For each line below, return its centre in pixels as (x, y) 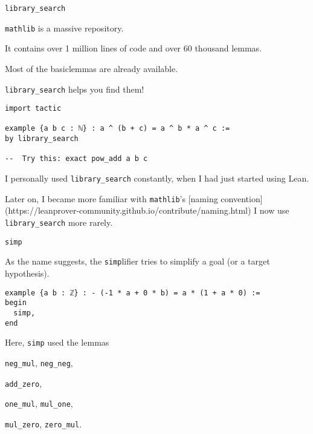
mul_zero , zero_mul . (44, 423)
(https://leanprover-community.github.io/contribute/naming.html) (128, 210)
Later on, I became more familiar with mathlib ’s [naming (111, 198)
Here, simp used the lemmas (57, 342)
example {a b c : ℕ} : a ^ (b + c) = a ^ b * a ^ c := (118, 129)
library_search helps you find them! (75, 89)
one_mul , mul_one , (39, 403)
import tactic (33, 109)
